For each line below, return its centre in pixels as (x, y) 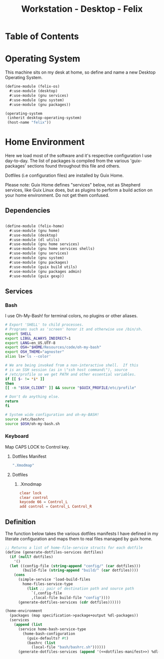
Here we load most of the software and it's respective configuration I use (79, 156)
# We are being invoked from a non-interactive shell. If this (72, 365)
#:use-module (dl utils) (35, 240)
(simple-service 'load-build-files (54, 579)
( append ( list (28, 625)
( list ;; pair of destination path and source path (80, 588)
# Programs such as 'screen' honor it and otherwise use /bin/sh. (74, 329)
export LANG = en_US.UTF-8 (30, 343)
